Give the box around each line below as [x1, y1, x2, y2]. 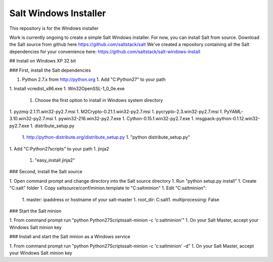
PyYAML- [224, 109, 244, 115]
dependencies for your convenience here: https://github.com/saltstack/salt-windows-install [9, 48, 201, 55]
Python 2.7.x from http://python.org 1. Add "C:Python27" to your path [22, 76, 166, 82]
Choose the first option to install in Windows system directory [34, 97, 163, 103]
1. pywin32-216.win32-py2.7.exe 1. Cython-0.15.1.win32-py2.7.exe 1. [54, 116, 195, 122]
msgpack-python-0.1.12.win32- [195, 116, 260, 122]
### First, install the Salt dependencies [9, 67, 91, 73]
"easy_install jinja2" [34, 157, 75, 164]
